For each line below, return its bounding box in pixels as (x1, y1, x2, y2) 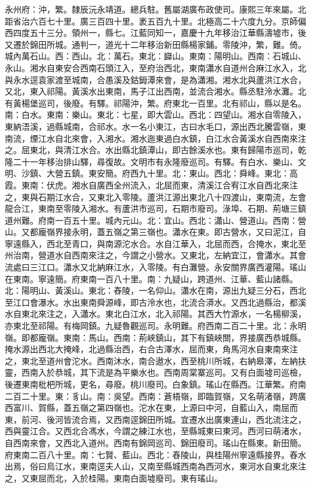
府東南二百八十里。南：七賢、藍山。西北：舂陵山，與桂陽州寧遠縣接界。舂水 (5, 448, 306, 460)
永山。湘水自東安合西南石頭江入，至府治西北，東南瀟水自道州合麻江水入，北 (5, 61, 306, 74)
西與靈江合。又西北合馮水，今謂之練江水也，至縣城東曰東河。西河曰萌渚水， (5, 425, 306, 437)
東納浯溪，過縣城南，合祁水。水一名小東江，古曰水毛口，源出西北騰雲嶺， (5, 120, 298, 132)
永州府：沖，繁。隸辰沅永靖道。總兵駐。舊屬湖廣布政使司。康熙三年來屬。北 (5, 3, 306, 15)
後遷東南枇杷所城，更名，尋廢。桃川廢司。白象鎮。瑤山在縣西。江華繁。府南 (5, 378, 306, 390)
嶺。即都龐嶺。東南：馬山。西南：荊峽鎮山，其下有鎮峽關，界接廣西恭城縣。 (5, 331, 306, 343)
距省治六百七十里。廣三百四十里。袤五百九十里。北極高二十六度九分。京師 (5, 14, 298, 27)
